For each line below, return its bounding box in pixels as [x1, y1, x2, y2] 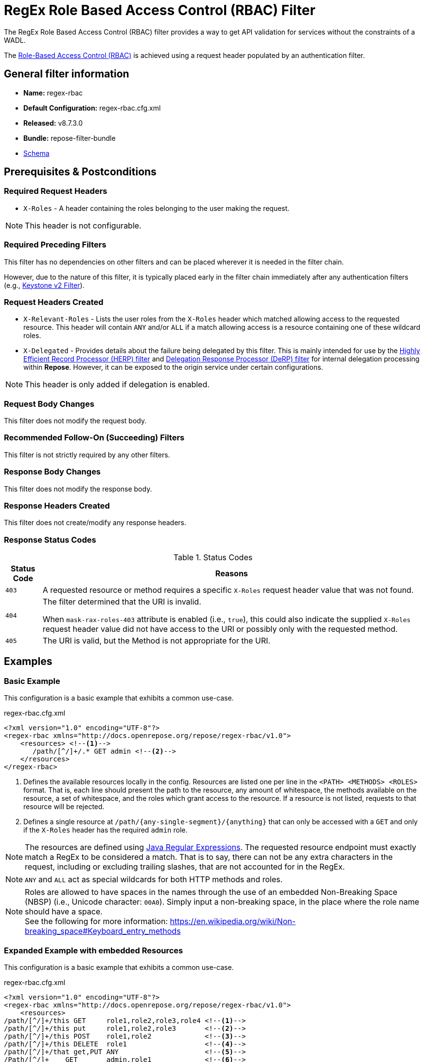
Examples [4, 655, 53, 668]
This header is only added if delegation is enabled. [25, 379, 210, 390]
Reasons [215, 569, 248, 579]
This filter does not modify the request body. [4, 417, 147, 425]
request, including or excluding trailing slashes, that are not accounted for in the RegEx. [25, 862, 345, 872]
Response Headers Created [4, 500, 110, 511]
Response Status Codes [4, 534, 96, 545]
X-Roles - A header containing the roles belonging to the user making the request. [23, 204, 290, 212]
